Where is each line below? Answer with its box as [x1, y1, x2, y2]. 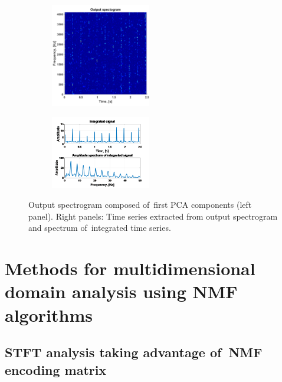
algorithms [5, 302, 93, 327]
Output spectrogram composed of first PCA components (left [28, 198, 252, 211]
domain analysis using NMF [5, 279, 238, 303]
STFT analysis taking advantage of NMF [5, 343, 263, 361]
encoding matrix [5, 360, 107, 378]
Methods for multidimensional [5, 256, 255, 280]
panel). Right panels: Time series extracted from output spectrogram [28, 210, 278, 222]
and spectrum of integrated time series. [28, 221, 171, 234]
